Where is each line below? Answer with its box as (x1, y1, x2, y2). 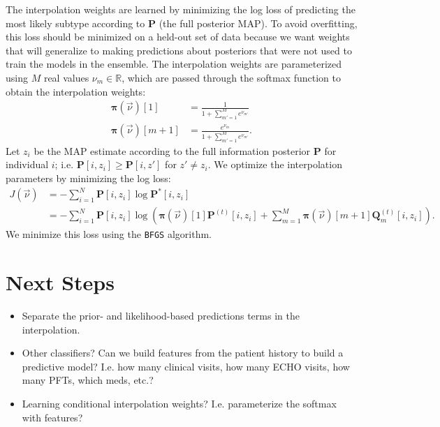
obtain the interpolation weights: (6, 84, 146, 98)
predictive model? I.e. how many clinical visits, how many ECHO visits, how (22, 359, 350, 373)
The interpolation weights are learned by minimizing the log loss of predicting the (6, 2, 355, 16)
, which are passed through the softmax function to (122, 70, 341, 84)
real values (43, 70, 89, 84)
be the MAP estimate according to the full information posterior (34, 143, 311, 158)
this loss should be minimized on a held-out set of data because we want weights (6, 29, 350, 44)
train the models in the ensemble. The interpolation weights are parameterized (6, 57, 342, 71)
